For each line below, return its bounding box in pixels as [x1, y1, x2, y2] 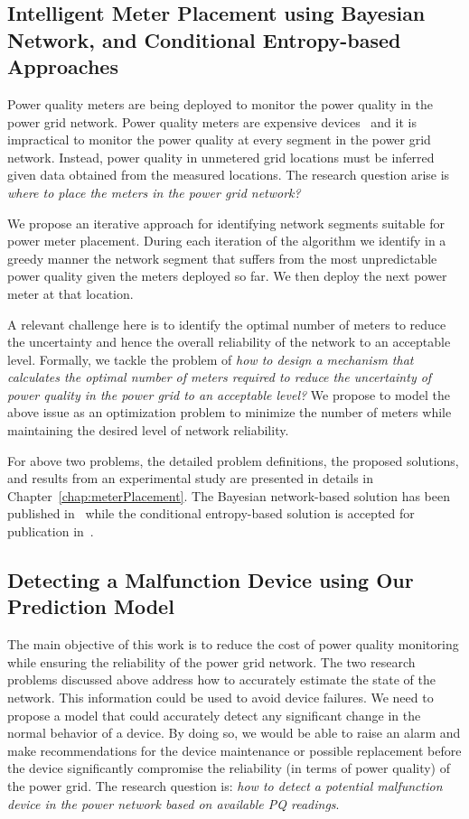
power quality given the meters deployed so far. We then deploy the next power [7, 266, 447, 285]
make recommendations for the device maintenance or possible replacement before [7, 740, 462, 759]
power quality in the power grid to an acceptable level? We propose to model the [7, 385, 450, 404]
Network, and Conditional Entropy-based [7, 25, 401, 53]
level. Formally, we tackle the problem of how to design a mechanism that [7, 349, 414, 368]
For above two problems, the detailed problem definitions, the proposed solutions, [7, 451, 459, 470]
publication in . [7, 522, 94, 541]
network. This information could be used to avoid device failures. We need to [7, 688, 434, 707]
